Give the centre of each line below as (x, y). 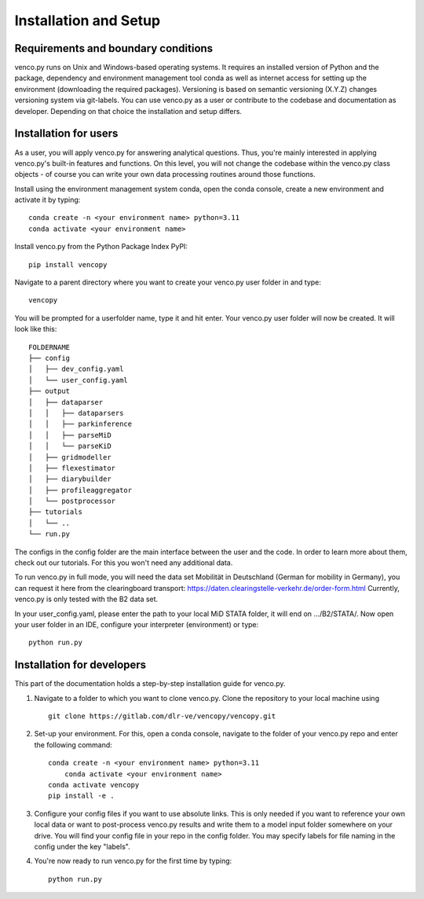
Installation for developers (80, 665)
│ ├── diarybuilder (70, 479)
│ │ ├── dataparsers (76, 413)
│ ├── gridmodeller (70, 457)
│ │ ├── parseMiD (70, 435)
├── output (49, 391)
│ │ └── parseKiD (70, 446)
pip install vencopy (68, 264)
